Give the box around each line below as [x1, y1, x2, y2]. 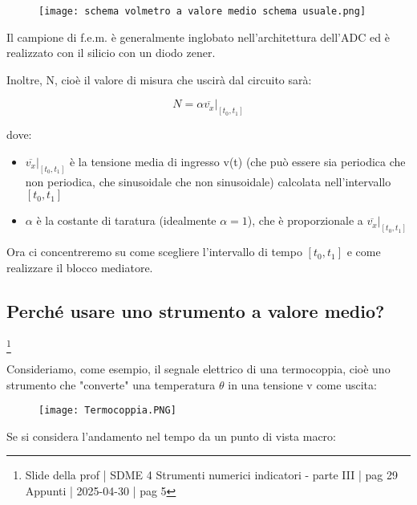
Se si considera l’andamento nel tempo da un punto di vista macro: [6, 427, 336, 444]
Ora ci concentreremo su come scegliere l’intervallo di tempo [6, 243, 302, 260]
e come [346, 243, 381, 260]
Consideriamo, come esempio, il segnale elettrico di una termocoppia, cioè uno [6, 360, 391, 377]
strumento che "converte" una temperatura [6, 376, 216, 393]
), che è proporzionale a [247, 212, 363, 229]
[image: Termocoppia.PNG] [38, 405, 176, 417]
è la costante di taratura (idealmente [36, 212, 217, 229]
